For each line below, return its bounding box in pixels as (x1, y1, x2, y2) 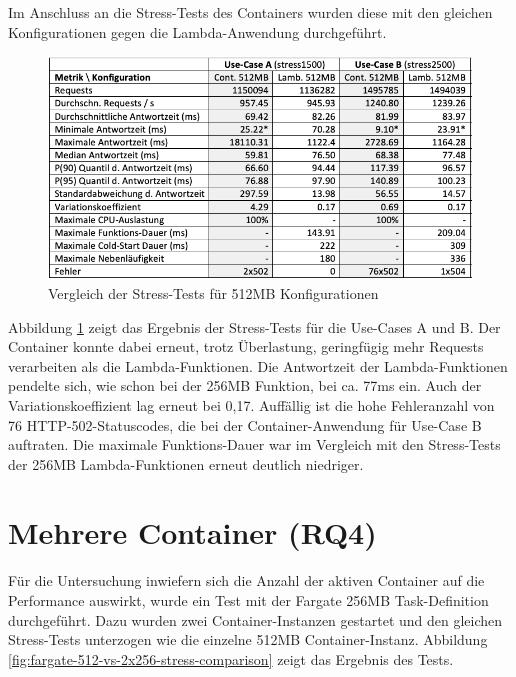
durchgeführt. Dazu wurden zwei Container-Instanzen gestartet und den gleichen (8, 609, 503, 630)
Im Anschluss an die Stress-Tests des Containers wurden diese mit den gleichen (8, 2, 493, 22)
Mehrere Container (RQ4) (8, 512, 377, 553)
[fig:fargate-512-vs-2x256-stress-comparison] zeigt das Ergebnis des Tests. (8, 648, 454, 669)
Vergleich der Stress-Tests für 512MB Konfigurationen (48, 282, 379, 303)
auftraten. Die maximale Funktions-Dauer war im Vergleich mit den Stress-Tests (8, 434, 501, 455)
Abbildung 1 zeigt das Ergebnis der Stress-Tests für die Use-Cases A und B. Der (8, 316, 501, 337)
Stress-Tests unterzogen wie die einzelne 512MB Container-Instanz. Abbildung (8, 629, 488, 650)
